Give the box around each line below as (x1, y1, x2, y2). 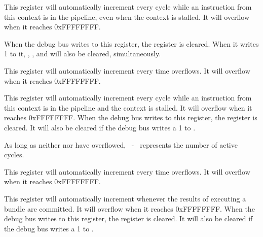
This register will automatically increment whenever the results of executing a (4, 193, 246, 204)
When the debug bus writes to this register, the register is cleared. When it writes (4, 38, 259, 49)
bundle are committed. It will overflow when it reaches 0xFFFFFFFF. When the (4, 203, 255, 214)
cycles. (4, 149, 24, 160)
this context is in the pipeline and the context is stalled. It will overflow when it (4, 102, 252, 113)
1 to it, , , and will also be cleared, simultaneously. (4, 48, 161, 59)
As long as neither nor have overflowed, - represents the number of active (4, 139, 238, 150)
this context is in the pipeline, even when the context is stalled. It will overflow (4, 11, 250, 22)
